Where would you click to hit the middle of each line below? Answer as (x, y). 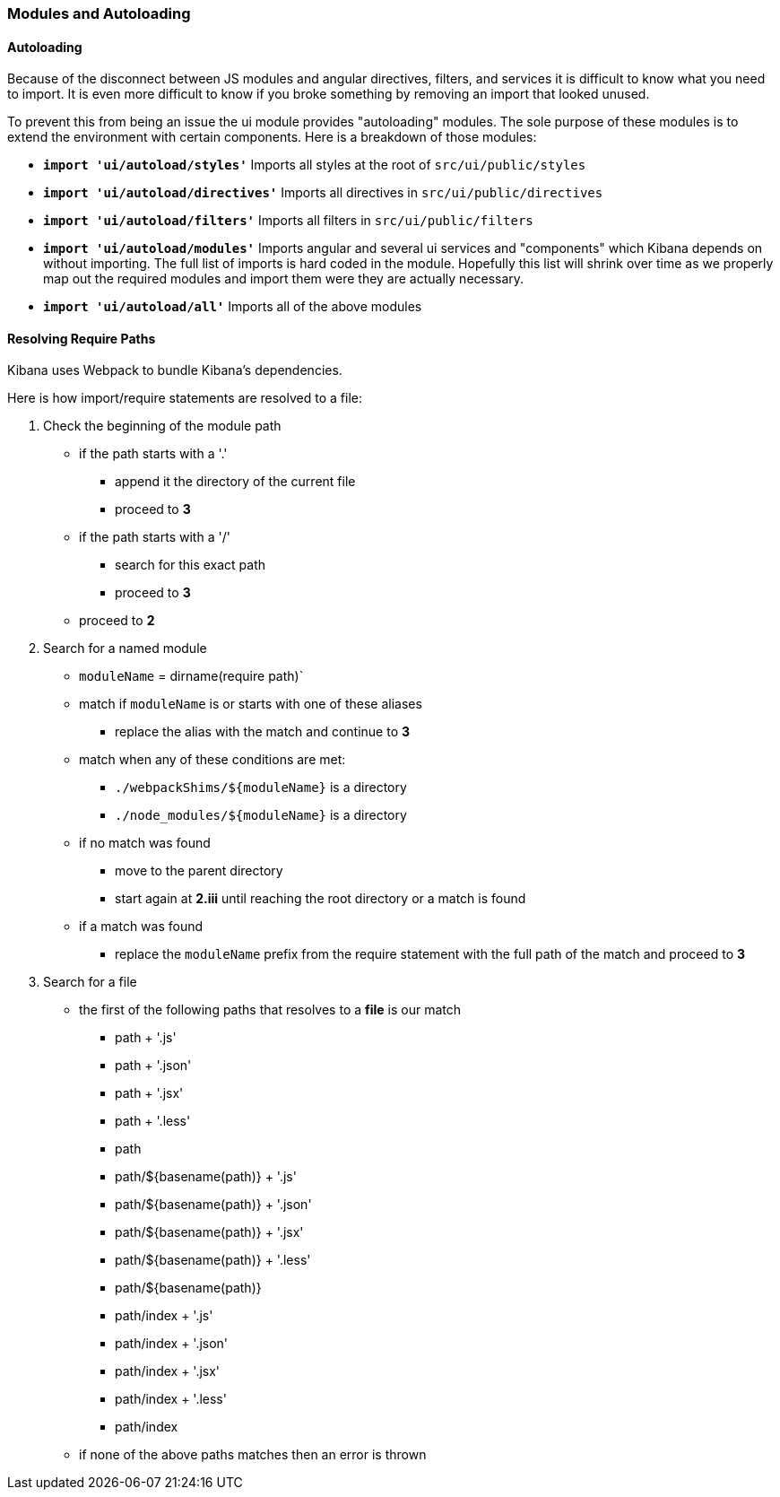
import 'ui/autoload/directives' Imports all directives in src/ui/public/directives (323, 193)
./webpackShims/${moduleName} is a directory (261, 788)
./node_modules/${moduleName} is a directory (261, 815)
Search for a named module (125, 648)
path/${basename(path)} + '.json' (213, 1205)
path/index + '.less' (171, 1399)
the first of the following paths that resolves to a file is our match (270, 1010)
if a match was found (141, 927)
